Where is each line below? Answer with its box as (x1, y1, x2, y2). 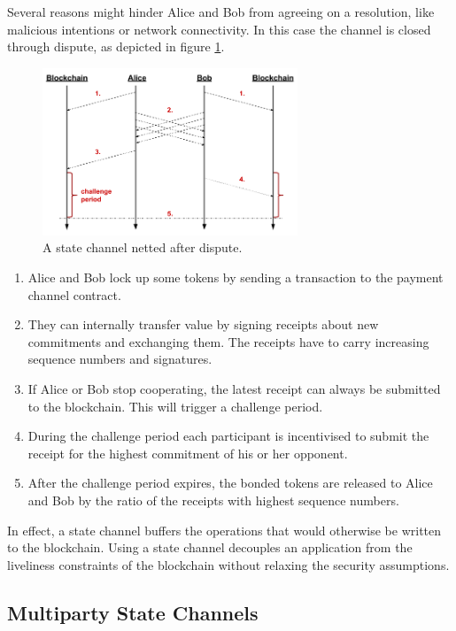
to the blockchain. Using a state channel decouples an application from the (7, 538, 413, 557)
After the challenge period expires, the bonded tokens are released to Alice (27, 473, 433, 492)
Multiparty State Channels (7, 598, 259, 626)
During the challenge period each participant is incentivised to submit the (27, 427, 429, 445)
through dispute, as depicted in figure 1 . (7, 37, 225, 56)
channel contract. (27, 285, 121, 304)
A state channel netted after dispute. (43, 238, 243, 257)
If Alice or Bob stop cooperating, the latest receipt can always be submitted (27, 379, 441, 397)
